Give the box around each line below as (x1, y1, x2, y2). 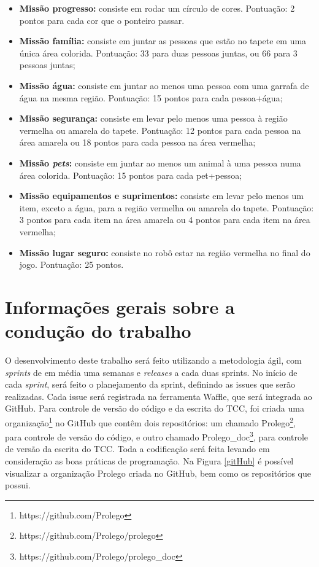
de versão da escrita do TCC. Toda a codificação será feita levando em (5, 442, 270, 455)
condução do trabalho (5, 318, 191, 343)
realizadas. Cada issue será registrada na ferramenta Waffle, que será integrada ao (5, 389, 312, 402)
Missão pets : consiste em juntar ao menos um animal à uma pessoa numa (19, 156, 301, 169)
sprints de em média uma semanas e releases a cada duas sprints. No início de (5, 366, 298, 378)
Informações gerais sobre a (5, 294, 235, 319)
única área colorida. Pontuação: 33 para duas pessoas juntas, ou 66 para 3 (19, 46, 298, 59)
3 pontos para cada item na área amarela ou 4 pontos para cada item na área (19, 213, 310, 226)
